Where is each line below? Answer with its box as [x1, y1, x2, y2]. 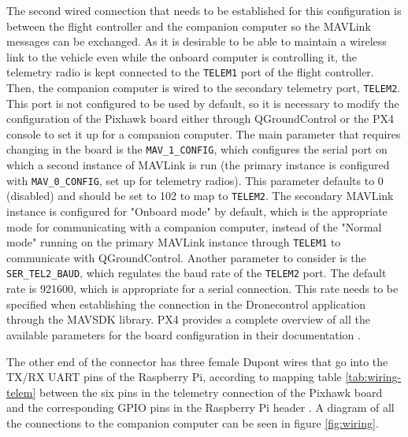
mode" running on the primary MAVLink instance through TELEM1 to [6, 234, 341, 250]
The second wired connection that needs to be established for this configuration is [6, 2, 402, 18]
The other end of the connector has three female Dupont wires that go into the [6, 353, 388, 369]
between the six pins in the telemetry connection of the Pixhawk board [39, 383, 383, 400]
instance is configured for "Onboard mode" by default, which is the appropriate [6, 203, 388, 220]
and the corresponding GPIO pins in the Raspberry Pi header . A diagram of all [6, 399, 395, 416]
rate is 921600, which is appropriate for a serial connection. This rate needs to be [6, 280, 399, 297]
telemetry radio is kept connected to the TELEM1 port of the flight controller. [6, 64, 374, 80]
